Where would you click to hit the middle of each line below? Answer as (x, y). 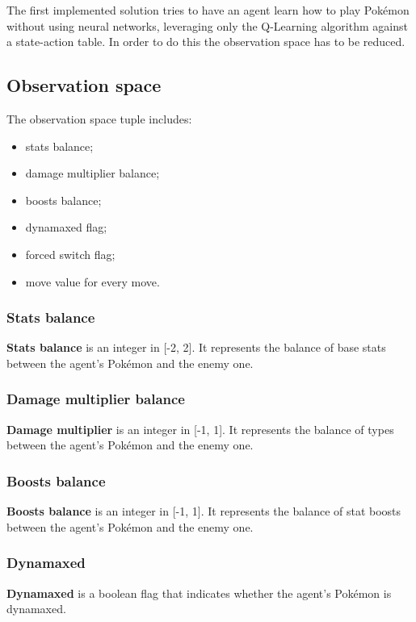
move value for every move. (92, 281)
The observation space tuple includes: (99, 118)
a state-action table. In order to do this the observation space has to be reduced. (206, 42)
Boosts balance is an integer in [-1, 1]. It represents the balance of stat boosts (204, 511)
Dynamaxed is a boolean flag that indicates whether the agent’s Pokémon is (199, 593)
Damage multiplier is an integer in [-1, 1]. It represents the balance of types (200, 429)
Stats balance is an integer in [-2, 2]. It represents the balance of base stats (196, 347)
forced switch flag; (70, 254)
